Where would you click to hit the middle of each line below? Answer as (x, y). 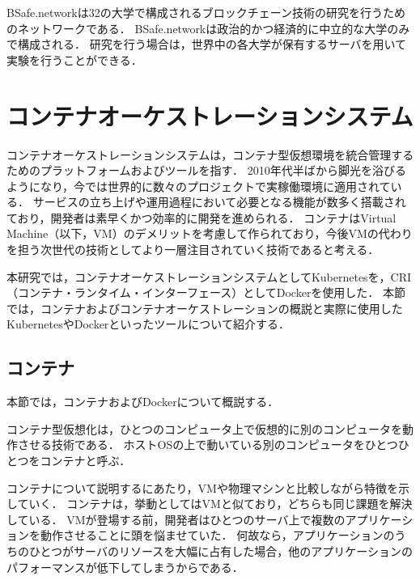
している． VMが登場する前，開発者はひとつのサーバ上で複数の (176, 519)
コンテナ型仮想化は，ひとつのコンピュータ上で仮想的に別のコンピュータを (205, 428)
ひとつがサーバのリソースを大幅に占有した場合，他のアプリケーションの (221, 550)
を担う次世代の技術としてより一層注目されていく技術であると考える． (193, 250)
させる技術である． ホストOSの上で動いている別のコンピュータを (191, 445)
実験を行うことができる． (74, 59)
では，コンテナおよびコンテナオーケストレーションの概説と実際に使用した (205, 308)
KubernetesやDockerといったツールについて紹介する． (148, 324)
